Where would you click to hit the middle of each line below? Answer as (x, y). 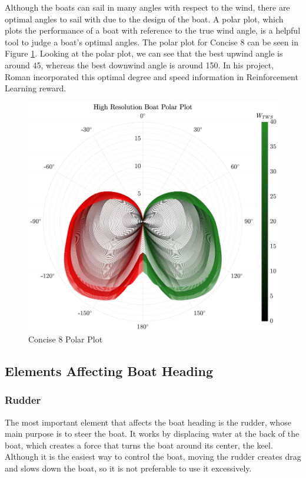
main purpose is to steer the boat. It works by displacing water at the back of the (152, 434)
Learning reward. (36, 88)
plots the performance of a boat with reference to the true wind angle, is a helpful (153, 30)
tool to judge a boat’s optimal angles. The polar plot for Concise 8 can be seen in (152, 42)
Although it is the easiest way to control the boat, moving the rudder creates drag (153, 456)
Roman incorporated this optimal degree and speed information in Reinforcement (152, 76)
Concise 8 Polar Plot (66, 339)
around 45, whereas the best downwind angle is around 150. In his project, (139, 65)
